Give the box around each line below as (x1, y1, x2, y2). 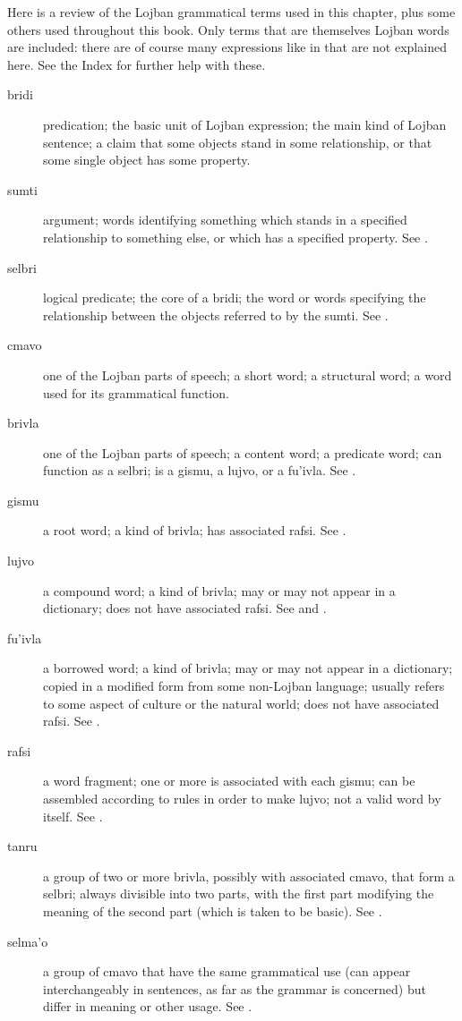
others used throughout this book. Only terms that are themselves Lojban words (7, 20, 449, 38)
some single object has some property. (43, 150, 251, 169)
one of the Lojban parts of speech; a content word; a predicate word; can (43, 443, 442, 462)
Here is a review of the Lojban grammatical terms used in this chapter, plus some (7, 3, 456, 21)
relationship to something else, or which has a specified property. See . (43, 227, 428, 246)
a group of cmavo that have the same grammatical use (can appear (43, 962, 411, 981)
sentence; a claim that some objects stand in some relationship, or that (43, 132, 432, 151)
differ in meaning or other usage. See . (43, 997, 252, 1016)
